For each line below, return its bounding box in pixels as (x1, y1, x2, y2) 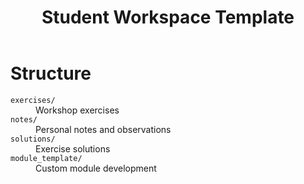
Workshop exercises (35, 104, 120, 116)
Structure (10, 62, 92, 85)
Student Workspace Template (41, 6, 295, 29)
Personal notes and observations (35, 123, 172, 135)
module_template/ (10, 153, 83, 163)
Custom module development (35, 162, 157, 174)
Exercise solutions (35, 142, 111, 155)
